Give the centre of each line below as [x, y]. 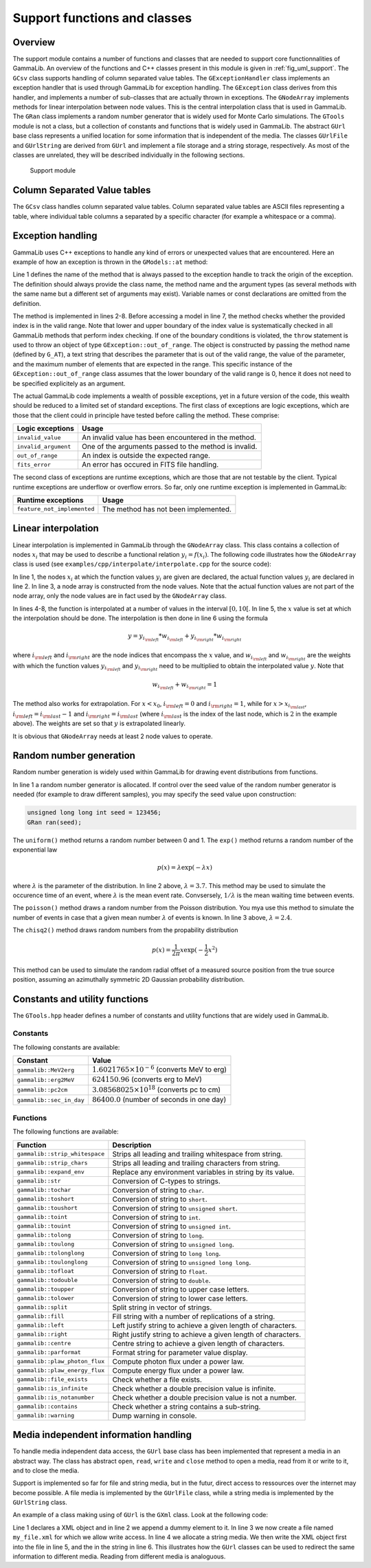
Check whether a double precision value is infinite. [194, 1389]
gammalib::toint [42, 1217]
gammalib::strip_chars [53, 1163]
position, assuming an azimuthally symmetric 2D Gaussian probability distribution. [129, 980]
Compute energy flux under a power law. [178, 1370]
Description [132, 1145]
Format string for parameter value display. [180, 1352]
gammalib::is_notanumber [56, 1398]
